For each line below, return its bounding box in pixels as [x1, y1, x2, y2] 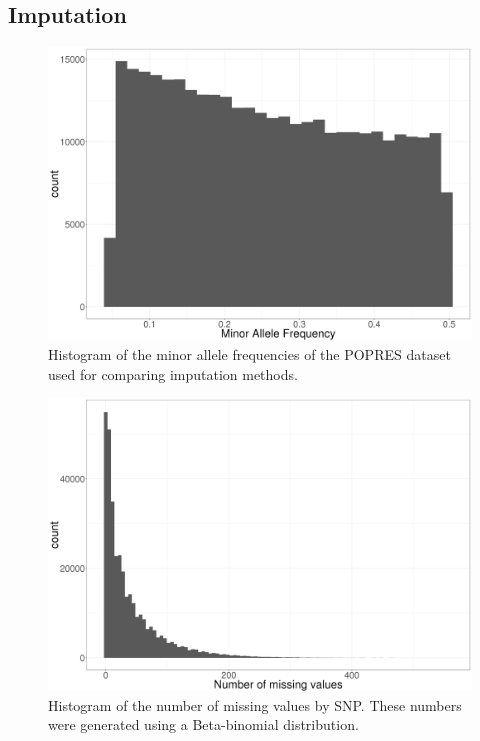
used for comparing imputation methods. [48, 363, 298, 384]
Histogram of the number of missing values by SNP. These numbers [48, 694, 462, 715]
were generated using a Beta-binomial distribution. [48, 714, 359, 735]
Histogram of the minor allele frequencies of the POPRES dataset [48, 343, 451, 364]
